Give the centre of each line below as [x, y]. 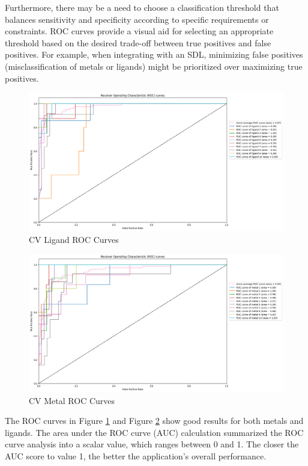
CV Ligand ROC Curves [74, 239]
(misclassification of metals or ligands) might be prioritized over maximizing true [154, 66]
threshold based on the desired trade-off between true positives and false [138, 42]
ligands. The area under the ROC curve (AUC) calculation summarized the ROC [154, 432]
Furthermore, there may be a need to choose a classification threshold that [142, 7]
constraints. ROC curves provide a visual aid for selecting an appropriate [139, 31]
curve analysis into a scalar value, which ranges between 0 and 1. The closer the [152, 444]
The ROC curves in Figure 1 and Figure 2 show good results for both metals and [154, 421]
